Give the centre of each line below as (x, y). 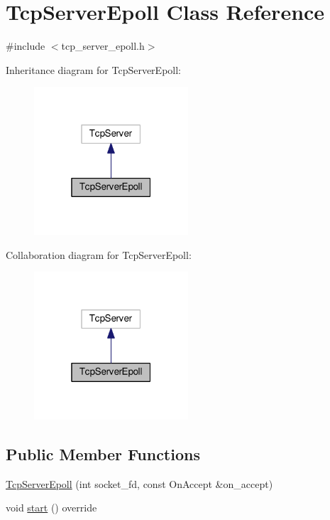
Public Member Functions (103, 453)
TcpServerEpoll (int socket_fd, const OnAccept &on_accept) (139, 483)
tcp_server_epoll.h (103, 46)
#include (26, 46)
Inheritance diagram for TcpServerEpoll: (93, 69)
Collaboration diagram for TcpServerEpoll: (99, 254)
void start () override (51, 508)
